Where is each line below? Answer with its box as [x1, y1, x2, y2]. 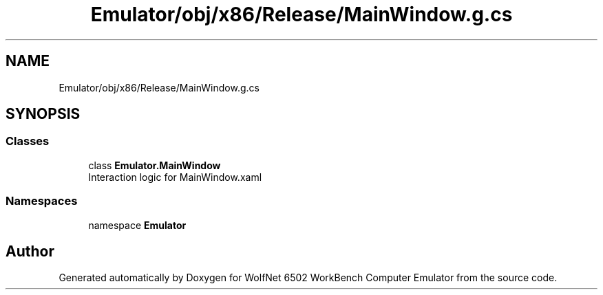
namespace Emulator [88, 219, 187, 231]
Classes [6, 134, 50, 149]
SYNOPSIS [6, 105, 81, 123]
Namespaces [6, 194, 78, 208]
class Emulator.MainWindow [88, 159, 221, 171]
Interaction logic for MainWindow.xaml [88, 171, 262, 183]
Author [6, 242, 54, 260]
